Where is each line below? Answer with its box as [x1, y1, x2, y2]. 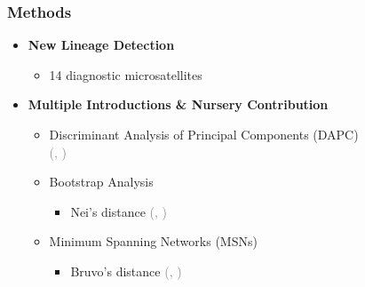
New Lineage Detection [28, 36, 175, 54]
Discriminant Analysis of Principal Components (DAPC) [49, 125, 359, 143]
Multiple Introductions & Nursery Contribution [28, 95, 329, 114]
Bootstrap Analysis [49, 172, 154, 191]
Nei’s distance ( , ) [70, 202, 168, 220]
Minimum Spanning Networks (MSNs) [49, 232, 258, 251]
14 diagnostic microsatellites [49, 65, 202, 84]
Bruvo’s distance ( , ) [70, 261, 182, 280]
